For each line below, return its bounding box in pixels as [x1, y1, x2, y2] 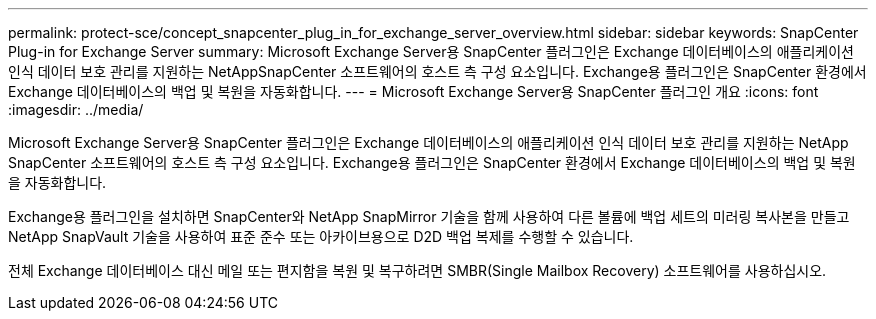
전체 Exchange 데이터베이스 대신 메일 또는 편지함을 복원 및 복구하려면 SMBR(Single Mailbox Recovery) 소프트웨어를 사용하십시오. [8, 262, 827, 279]
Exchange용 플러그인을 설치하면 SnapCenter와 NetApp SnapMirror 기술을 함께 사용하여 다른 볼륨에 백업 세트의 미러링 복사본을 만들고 [8, 208, 850, 225]
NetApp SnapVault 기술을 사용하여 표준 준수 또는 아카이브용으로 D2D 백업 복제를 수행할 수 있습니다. [8, 228, 634, 245]
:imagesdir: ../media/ [8, 101, 144, 118]
